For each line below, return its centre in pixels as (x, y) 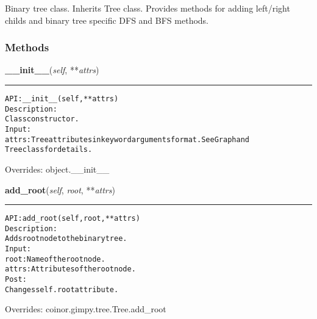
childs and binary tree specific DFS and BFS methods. (107, 20)
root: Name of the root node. (55, 259)
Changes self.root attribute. (62, 289)
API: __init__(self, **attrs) (62, 99)
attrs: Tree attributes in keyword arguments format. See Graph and (127, 139)
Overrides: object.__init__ (57, 169)
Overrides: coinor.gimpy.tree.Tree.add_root (86, 309)
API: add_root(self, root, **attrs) (73, 219)
